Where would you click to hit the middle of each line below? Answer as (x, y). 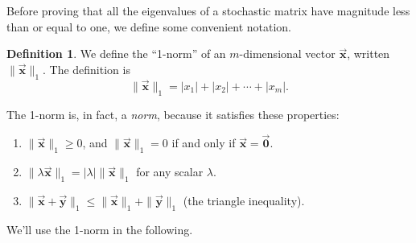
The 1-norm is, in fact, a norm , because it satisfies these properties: (173, 114)
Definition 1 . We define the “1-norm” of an (116, 54)
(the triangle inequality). (244, 200)
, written (369, 54)
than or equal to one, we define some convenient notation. (149, 26)
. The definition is (86, 69)
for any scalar (170, 172)
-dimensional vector (287, 54)
